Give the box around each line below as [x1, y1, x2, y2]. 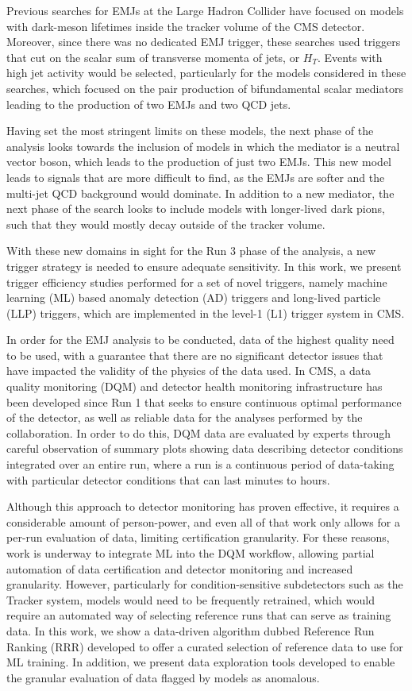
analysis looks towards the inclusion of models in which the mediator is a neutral [6, 137, 400, 154]
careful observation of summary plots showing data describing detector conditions [6, 440, 403, 457]
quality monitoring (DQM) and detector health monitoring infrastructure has [6, 378, 383, 395]
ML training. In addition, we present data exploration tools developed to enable [6, 654, 395, 670]
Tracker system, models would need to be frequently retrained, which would [6, 591, 375, 608]
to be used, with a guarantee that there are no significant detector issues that [6, 346, 383, 363]
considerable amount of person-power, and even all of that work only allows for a [6, 513, 400, 530]
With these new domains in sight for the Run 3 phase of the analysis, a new [6, 242, 376, 259]
